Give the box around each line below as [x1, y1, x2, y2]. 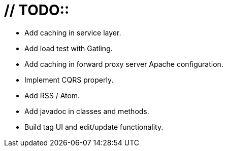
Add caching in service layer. [24, 28, 121, 37]
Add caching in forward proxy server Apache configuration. [24, 59, 223, 68]
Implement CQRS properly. [24, 75, 114, 84]
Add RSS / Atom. [24, 91, 80, 100]
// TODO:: [4, 2, 70, 19]
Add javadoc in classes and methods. [24, 106, 149, 116]
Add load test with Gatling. [24, 44, 113, 53]
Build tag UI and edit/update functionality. [24, 122, 164, 131]
